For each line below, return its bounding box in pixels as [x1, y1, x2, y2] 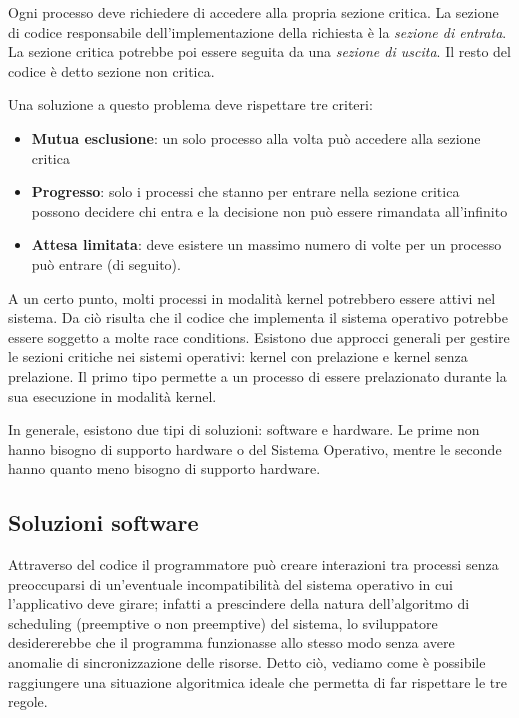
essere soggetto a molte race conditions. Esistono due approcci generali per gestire [8, 326, 510, 347]
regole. [8, 691, 48, 712]
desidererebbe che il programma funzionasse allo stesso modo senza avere [8, 632, 455, 653]
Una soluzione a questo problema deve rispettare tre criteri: [8, 94, 373, 115]
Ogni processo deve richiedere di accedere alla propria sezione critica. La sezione [8, 2, 499, 22]
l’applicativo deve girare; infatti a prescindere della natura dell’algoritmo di [8, 593, 470, 614]
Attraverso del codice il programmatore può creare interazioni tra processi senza [8, 554, 499, 575]
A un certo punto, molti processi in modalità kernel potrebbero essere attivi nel [8, 287, 496, 308]
